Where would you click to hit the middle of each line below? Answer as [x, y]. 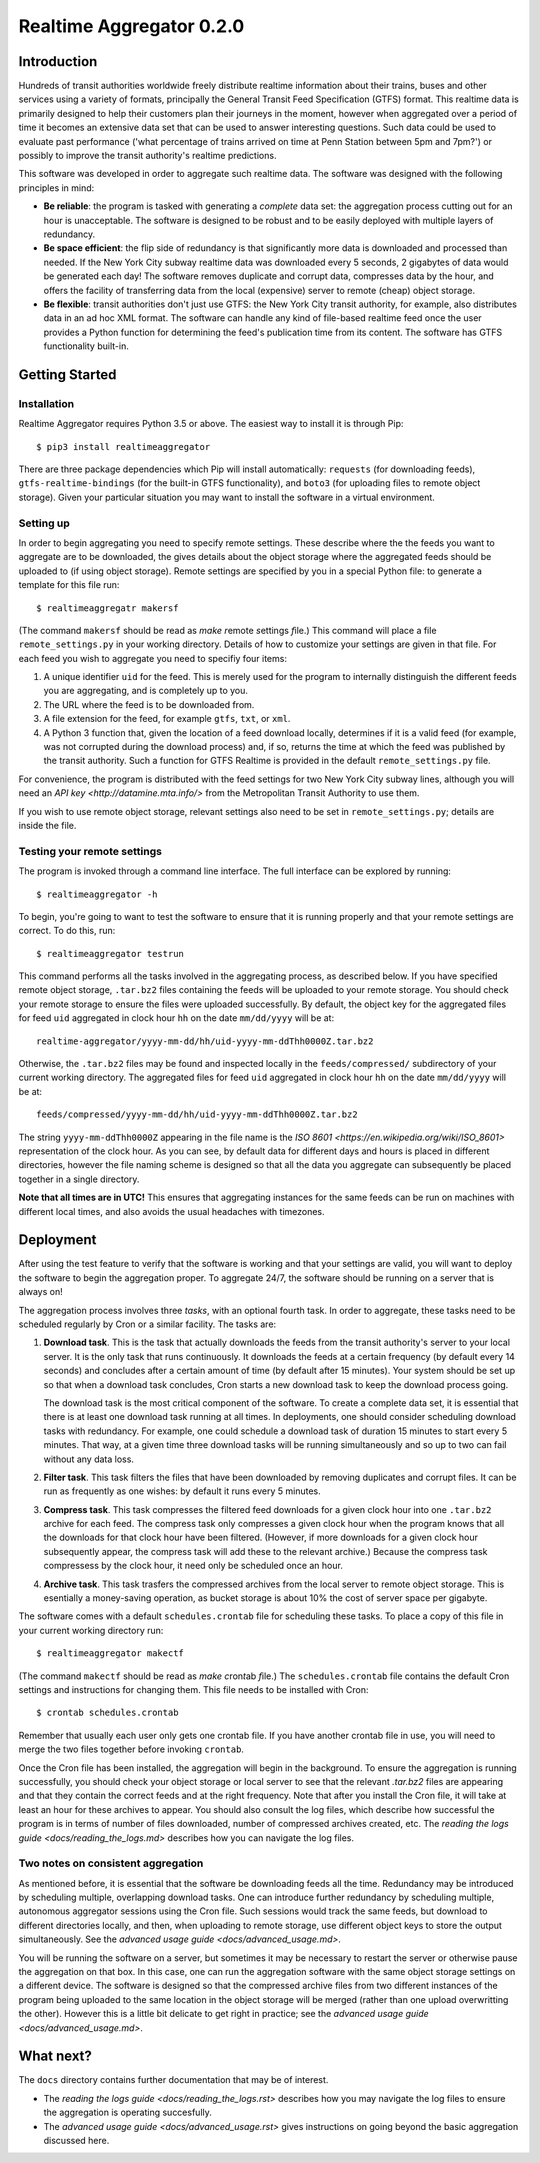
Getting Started [67, 374]
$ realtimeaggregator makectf [110, 1653]
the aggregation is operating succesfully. [127, 2112]
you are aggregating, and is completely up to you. [146, 691]
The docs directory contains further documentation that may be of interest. [173, 2080]
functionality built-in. [86, 346]
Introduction [58, 61]
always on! [41, 1292]
